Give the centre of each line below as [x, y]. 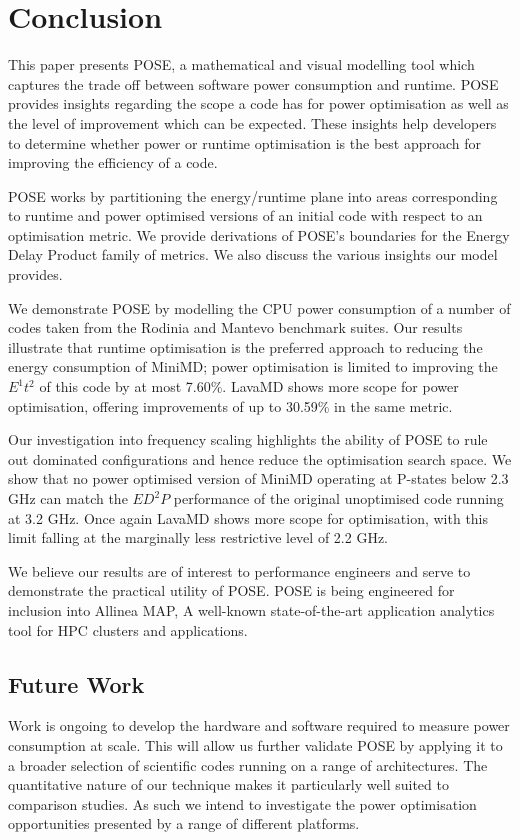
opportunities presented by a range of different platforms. [184, 823]
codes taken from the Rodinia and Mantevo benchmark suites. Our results [235, 327]
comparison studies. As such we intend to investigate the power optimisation [242, 803]
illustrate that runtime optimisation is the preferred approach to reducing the [245, 346]
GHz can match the [68, 498]
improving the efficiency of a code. [113, 162]
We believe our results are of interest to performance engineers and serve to [239, 570]
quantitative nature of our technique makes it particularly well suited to [228, 784]
